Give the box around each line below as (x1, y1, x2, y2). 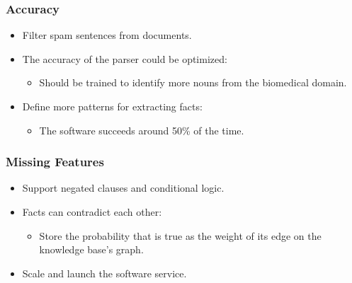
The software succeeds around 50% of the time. (39, 122, 244, 137)
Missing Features (6, 153, 104, 171)
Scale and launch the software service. (22, 265, 187, 280)
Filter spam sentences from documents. (22, 28, 192, 42)
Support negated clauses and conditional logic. (22, 180, 225, 195)
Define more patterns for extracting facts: (22, 99, 203, 113)
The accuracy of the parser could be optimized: (22, 51, 227, 66)
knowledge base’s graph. (39, 242, 144, 257)
